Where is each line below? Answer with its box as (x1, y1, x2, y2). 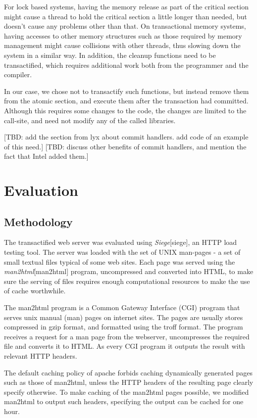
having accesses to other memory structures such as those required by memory (4, 30, 242, 41)
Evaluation (4, 180, 78, 200)
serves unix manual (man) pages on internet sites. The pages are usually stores (4, 312, 243, 322)
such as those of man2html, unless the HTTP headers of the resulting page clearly (4, 377, 254, 387)
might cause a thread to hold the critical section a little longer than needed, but (4, 11, 247, 21)
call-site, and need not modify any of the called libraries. (4, 115, 176, 125)
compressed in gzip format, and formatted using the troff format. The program (4, 322, 243, 332)
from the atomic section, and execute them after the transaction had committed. (4, 95, 249, 106)
